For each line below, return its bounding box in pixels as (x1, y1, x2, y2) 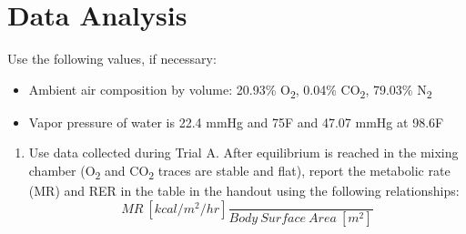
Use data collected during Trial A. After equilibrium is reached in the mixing (28, 143, 459, 162)
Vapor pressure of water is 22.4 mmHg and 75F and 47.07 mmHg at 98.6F (28, 112, 444, 131)
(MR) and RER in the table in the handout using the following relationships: (28, 181, 460, 200)
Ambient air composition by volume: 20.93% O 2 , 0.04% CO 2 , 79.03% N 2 (28, 79, 432, 101)
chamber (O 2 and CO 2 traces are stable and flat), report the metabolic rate (28, 161, 451, 182)
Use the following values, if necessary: (7, 49, 217, 68)
